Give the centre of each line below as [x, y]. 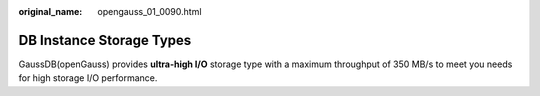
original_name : [50, 11]
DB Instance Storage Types [105, 40]
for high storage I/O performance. [88, 78]
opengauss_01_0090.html [149, 11]
